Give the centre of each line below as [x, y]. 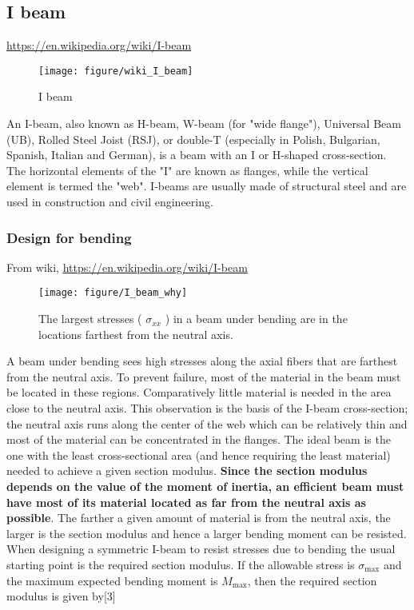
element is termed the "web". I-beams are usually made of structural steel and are [207, 186]
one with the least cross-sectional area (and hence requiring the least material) [199, 455]
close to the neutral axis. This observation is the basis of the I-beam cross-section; [207, 408]
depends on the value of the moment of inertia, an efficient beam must [205, 486]
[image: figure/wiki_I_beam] [116, 71]
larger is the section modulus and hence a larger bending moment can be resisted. [207, 533]
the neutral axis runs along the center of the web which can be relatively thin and [207, 423]
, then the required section [312, 580]
